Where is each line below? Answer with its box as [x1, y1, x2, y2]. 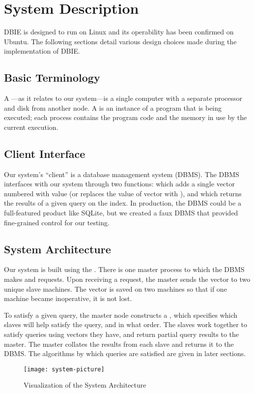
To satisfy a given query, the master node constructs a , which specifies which [4, 309, 238, 320]
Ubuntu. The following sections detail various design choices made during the [4, 36, 237, 46]
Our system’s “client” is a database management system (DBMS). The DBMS [4, 169, 239, 179]
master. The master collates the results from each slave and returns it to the [4, 338, 234, 349]
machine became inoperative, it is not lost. [4, 293, 132, 303]
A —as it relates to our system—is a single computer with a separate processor [4, 93, 243, 103]
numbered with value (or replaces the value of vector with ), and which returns [4, 188, 242, 198]
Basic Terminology [4, 70, 100, 85]
